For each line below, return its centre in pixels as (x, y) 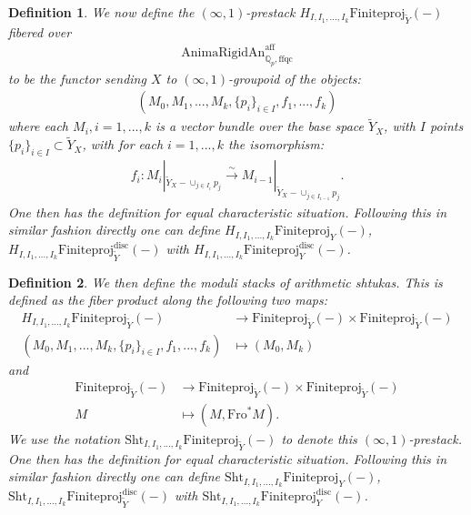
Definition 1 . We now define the (101, 12)
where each (39, 126)
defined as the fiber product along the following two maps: (168, 300)
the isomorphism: (276, 144)
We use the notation (65, 439)
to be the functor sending (77, 78)
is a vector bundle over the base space (260, 126)
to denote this (319, 439)
